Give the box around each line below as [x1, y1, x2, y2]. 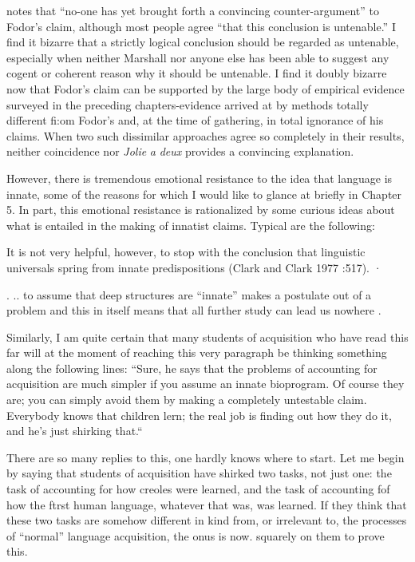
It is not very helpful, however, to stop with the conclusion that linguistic [6, 243, 366, 260]
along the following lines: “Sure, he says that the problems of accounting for [6, 359, 377, 376]
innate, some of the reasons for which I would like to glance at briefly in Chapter [6, 185, 402, 202]
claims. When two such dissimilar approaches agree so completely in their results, [6, 127, 405, 144]
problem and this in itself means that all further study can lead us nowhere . [6, 302, 381, 319]
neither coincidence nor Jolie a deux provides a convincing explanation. [6, 143, 354, 160]
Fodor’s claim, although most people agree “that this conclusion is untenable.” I [6, 18, 396, 34]
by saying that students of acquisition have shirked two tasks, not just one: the [6, 465, 392, 481]
